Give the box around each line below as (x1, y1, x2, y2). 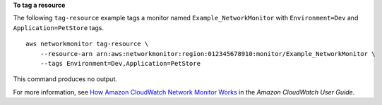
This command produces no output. (13, 75, 118, 83)
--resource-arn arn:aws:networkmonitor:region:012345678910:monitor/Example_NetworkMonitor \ (40, 50, 376, 57)
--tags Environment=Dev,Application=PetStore (40, 59, 201, 67)
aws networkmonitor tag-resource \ (25, 40, 149, 48)
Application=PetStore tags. (13, 23, 105, 31)
